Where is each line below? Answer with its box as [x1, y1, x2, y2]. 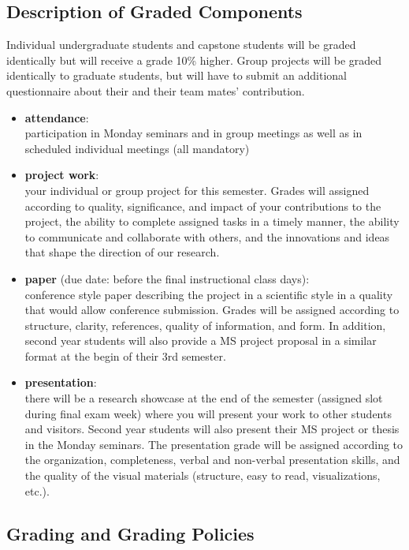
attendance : [24, 109, 89, 125]
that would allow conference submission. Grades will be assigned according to [24, 301, 400, 318]
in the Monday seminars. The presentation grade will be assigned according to [24, 436, 403, 452]
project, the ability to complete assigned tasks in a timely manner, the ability [24, 213, 400, 230]
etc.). [24, 482, 50, 499]
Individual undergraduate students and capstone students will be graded [6, 36, 356, 53]
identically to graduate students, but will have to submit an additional [6, 67, 347, 84]
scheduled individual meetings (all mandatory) [24, 140, 250, 156]
